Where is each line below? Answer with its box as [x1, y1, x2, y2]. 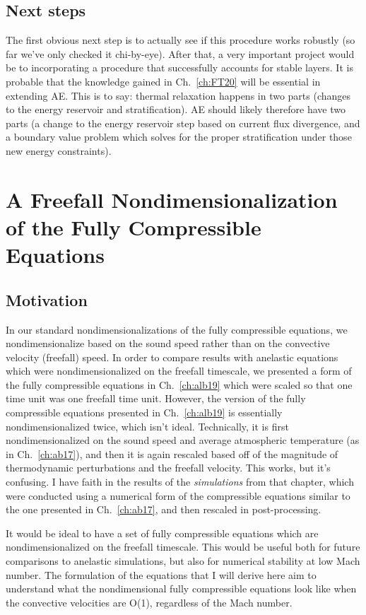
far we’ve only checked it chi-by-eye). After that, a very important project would [6, 46, 355, 61]
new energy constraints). [6, 143, 112, 158]
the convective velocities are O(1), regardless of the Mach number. [6, 594, 293, 609]
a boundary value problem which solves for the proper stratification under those [6, 129, 352, 144]
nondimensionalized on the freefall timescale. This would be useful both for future [6, 539, 360, 554]
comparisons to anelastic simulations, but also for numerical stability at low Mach [6, 553, 360, 568]
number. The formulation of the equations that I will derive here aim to [6, 567, 317, 582]
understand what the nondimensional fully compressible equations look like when [6, 581, 357, 596]
